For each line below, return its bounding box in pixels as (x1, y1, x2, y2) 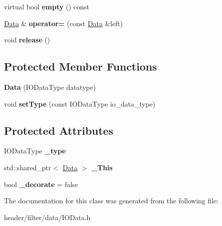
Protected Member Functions (4, 59, 157, 74)
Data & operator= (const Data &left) (4, 18, 123, 28)
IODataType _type (4, 146, 66, 156)
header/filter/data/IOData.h (4, 212, 91, 222)
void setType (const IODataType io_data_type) (4, 98, 155, 109)
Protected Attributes (4, 122, 113, 138)
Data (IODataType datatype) (4, 81, 96, 92)
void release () (4, 35, 50, 45)
